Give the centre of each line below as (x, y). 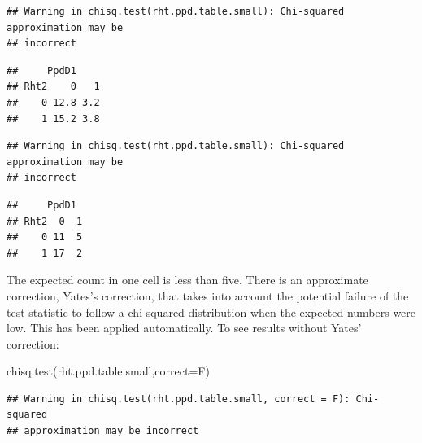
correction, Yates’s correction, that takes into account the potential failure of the (208, 295)
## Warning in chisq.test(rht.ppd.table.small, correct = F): (178, 399)
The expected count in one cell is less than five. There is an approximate (187, 280)
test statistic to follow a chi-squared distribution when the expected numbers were (211, 311)
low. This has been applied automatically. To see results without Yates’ (184, 328)
